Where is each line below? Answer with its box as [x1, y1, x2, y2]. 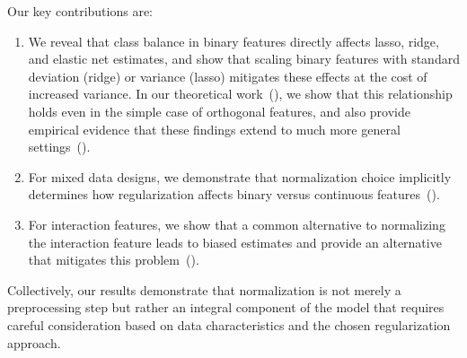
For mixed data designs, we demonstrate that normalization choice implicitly [28, 167, 452, 186]
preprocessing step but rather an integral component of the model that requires [7, 298, 445, 317]
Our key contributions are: [7, 2, 153, 20]
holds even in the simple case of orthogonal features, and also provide [28, 101, 410, 120]
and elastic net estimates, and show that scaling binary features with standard [28, 49, 460, 68]
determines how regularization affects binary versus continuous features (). [28, 185, 440, 204]
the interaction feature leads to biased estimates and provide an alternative [28, 232, 442, 251]
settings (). [28, 137, 91, 156]
